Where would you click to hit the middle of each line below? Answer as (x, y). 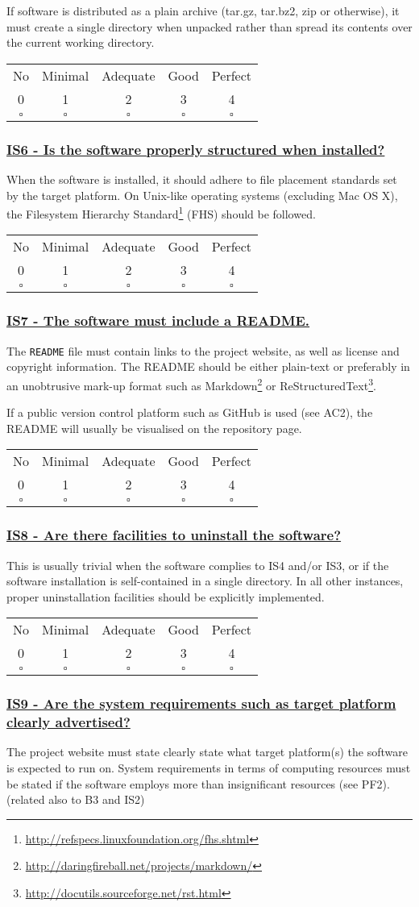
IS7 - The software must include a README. (158, 320)
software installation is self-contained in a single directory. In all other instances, (205, 581)
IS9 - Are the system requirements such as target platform (201, 703)
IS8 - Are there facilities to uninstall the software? (174, 535)
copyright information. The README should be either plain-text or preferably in (208, 366)
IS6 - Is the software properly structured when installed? (196, 149)
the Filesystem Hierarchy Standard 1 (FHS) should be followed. (161, 212)
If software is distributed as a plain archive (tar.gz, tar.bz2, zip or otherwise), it (203, 10)
